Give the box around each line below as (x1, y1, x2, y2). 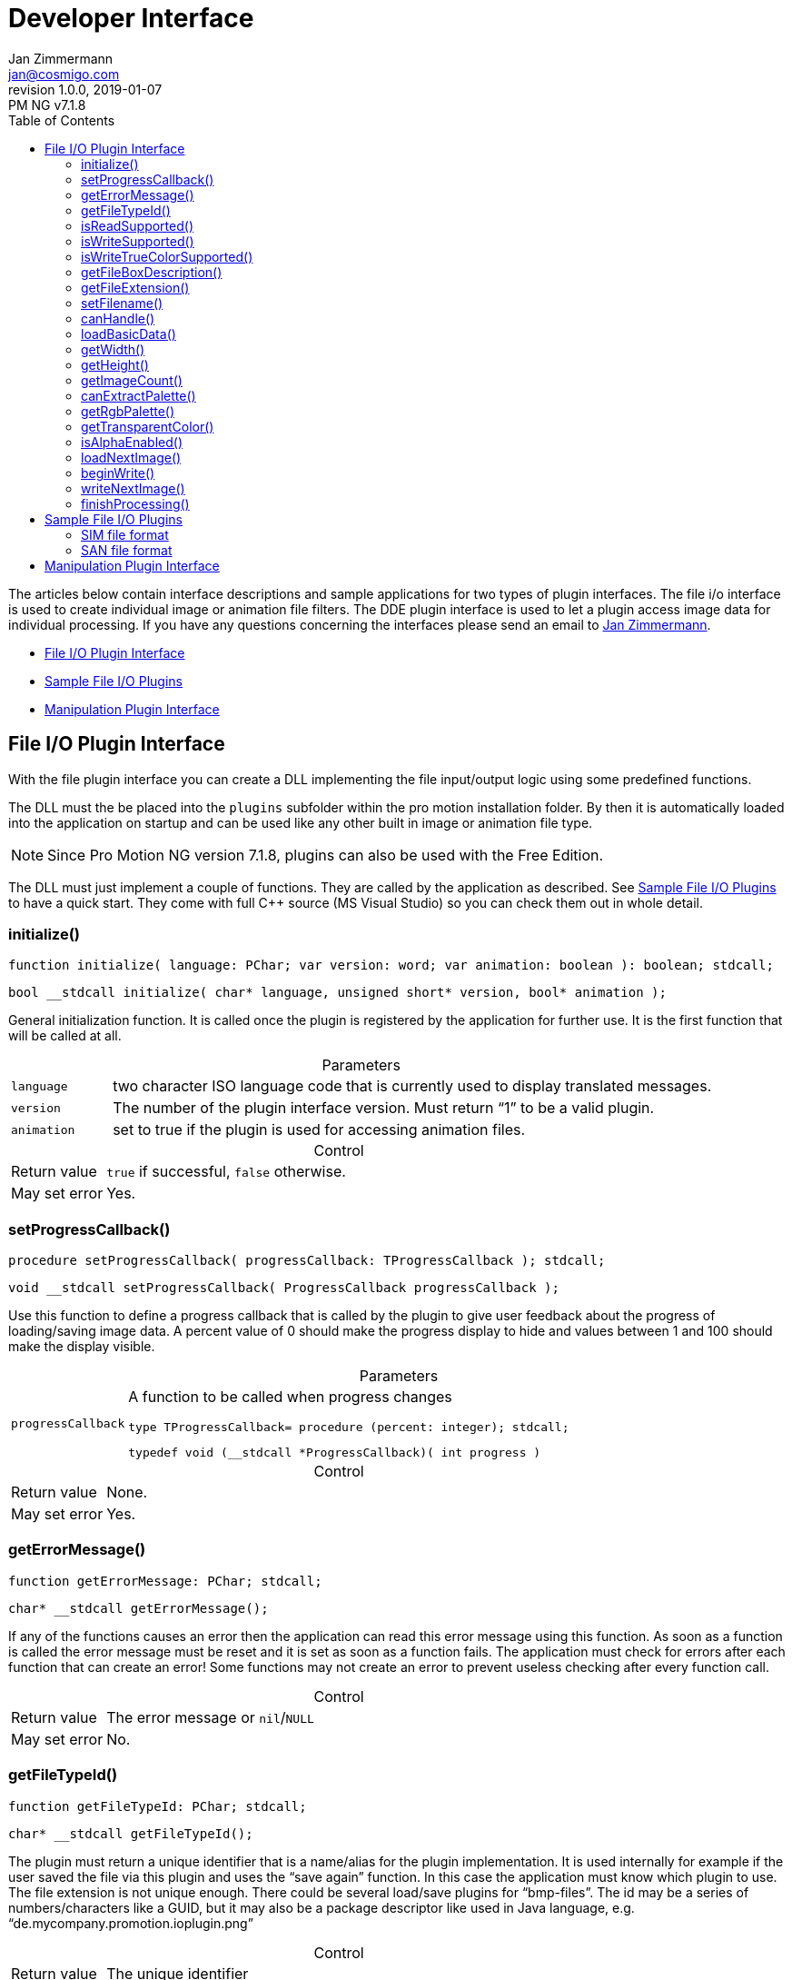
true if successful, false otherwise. (106, 1162, 346, 1181)
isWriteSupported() (81, 233, 194, 249)
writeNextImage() (81, 480, 185, 496)
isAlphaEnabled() (81, 433, 183, 450)
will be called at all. (8, 1028, 122, 1044)
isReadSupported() (81, 217, 193, 234)
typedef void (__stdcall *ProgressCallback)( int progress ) (128, 1446, 541, 1460)
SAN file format (81, 542, 173, 558)
